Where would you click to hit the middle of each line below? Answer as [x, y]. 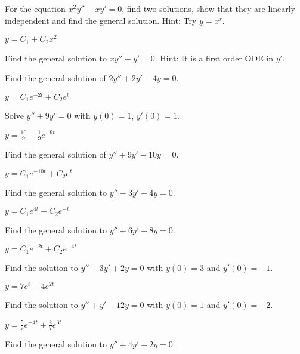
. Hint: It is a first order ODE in [214, 58]
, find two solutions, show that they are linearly [209, 8]
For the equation [35, 8]
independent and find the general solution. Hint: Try [101, 20]
